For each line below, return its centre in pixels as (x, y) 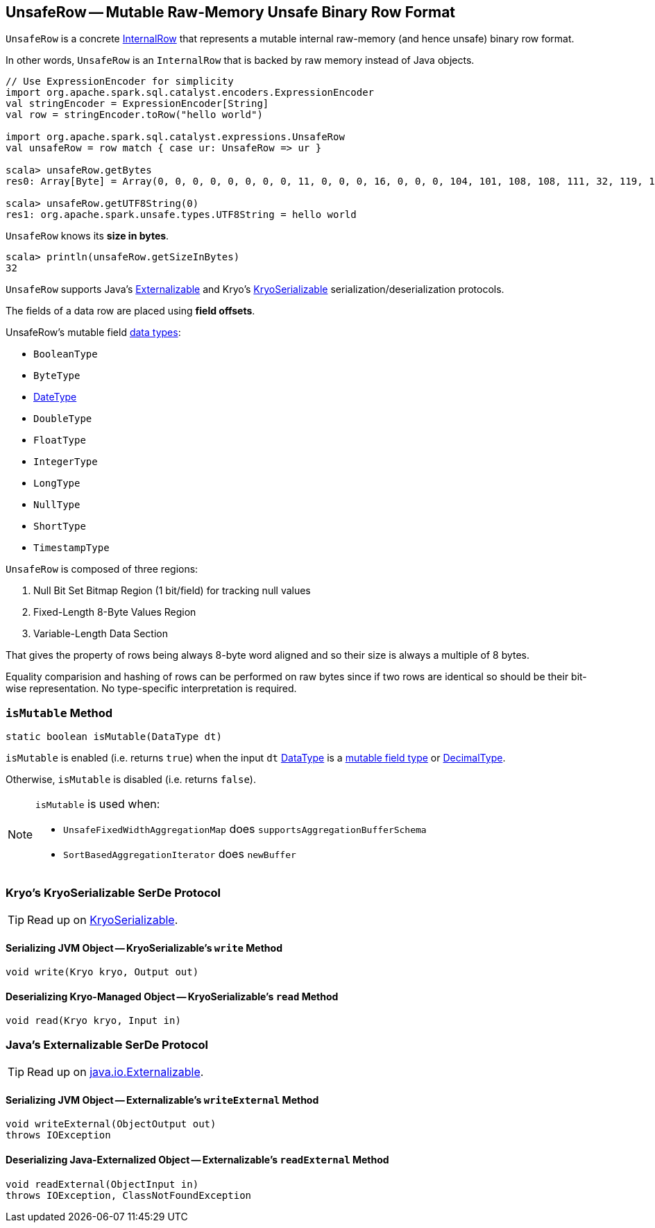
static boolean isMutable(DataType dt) (114, 737)
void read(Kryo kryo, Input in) (93, 1021)
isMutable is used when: (98, 804)
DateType (55, 397)
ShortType (60, 527)
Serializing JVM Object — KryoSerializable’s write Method (144, 948)
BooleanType (66, 354)
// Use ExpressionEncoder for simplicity (120, 82)
